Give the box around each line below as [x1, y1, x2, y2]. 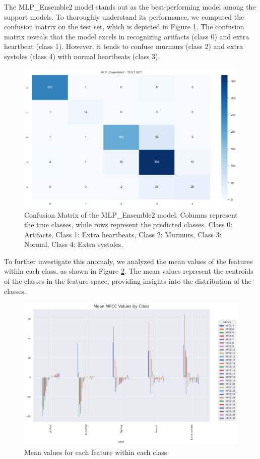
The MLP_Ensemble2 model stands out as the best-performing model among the [4, 2, 256, 12]
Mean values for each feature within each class [24, 446, 167, 457]
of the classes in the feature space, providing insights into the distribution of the [4, 276, 252, 286]
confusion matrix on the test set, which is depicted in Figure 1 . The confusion [4, 21, 244, 32]
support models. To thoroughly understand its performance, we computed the [4, 11, 244, 22]
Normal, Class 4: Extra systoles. [24, 239, 123, 249]
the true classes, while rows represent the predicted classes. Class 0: [24, 219, 233, 230]
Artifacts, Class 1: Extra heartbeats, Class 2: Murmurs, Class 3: [24, 229, 222, 239]
